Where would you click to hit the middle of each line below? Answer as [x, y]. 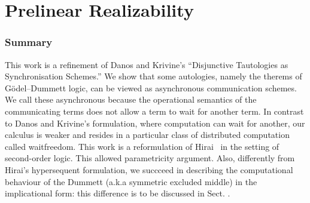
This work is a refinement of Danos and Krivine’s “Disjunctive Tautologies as [147, 64]
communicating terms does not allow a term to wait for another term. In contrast [154, 111]
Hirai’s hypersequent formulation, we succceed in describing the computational [149, 169]
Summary [29, 42]
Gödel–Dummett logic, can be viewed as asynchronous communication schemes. [151, 87]
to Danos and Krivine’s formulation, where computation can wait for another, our [155, 123]
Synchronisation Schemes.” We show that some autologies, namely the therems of [154, 76]
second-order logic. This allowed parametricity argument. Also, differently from [150, 158]
